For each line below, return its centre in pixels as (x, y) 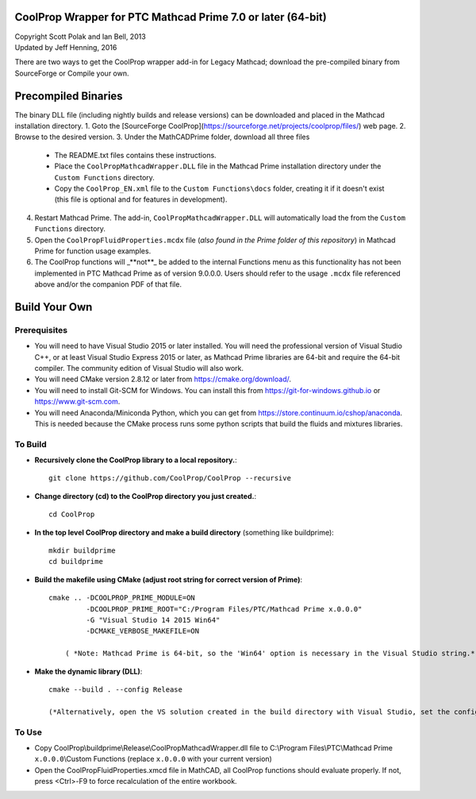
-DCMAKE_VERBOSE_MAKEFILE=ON (143, 631)
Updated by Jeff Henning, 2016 (66, 47)
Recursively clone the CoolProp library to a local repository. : (136, 460)
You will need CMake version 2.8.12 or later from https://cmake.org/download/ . (163, 379)
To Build (31, 444)
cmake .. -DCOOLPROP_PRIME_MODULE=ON (122, 598)
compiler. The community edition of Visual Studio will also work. (139, 368)
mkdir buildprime (82, 551)
